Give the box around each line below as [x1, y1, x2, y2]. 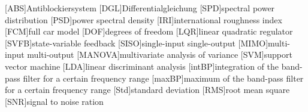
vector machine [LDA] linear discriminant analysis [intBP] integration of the [5, 60, 279, 72]
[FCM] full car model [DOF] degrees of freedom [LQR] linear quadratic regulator [5, 25, 293, 38]
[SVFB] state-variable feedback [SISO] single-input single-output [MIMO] [5, 36, 268, 49]
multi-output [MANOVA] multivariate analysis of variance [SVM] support [27, 48, 292, 61]
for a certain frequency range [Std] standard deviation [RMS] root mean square [5, 83, 290, 96]
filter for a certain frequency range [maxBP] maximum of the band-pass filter [23, 71, 304, 84]
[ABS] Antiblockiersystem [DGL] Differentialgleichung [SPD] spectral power [5, 2, 275, 14]
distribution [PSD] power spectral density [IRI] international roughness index [5, 13, 282, 26]
